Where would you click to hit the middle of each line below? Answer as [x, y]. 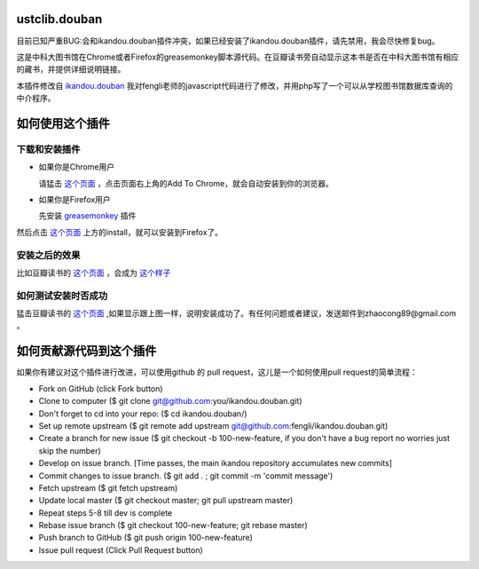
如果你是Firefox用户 [75, 200]
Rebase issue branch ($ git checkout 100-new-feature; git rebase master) [173, 526]
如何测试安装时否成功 [62, 296]
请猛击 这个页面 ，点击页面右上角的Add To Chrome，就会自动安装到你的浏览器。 [186, 183]
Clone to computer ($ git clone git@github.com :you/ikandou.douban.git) [170, 401]
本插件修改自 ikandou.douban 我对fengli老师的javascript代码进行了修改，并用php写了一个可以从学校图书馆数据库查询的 [235, 85]
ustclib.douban [59, 19]
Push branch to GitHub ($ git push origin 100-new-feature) [145, 538]
